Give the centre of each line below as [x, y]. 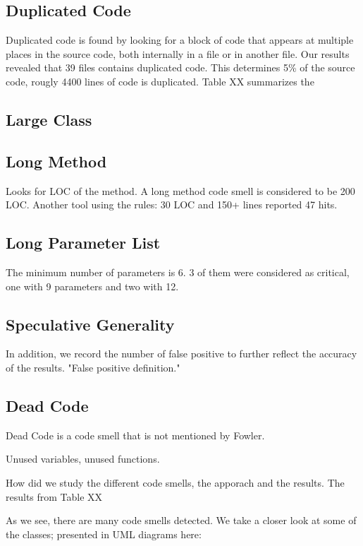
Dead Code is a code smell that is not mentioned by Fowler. [135, 435]
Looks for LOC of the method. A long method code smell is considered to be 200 [180, 190]
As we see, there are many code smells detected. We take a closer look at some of [181, 520]
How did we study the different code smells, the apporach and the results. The [175, 482]
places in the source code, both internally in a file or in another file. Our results [178, 53]
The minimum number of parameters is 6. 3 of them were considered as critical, [178, 272]
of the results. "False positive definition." [93, 367]
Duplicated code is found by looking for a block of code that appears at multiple [180, 40]
